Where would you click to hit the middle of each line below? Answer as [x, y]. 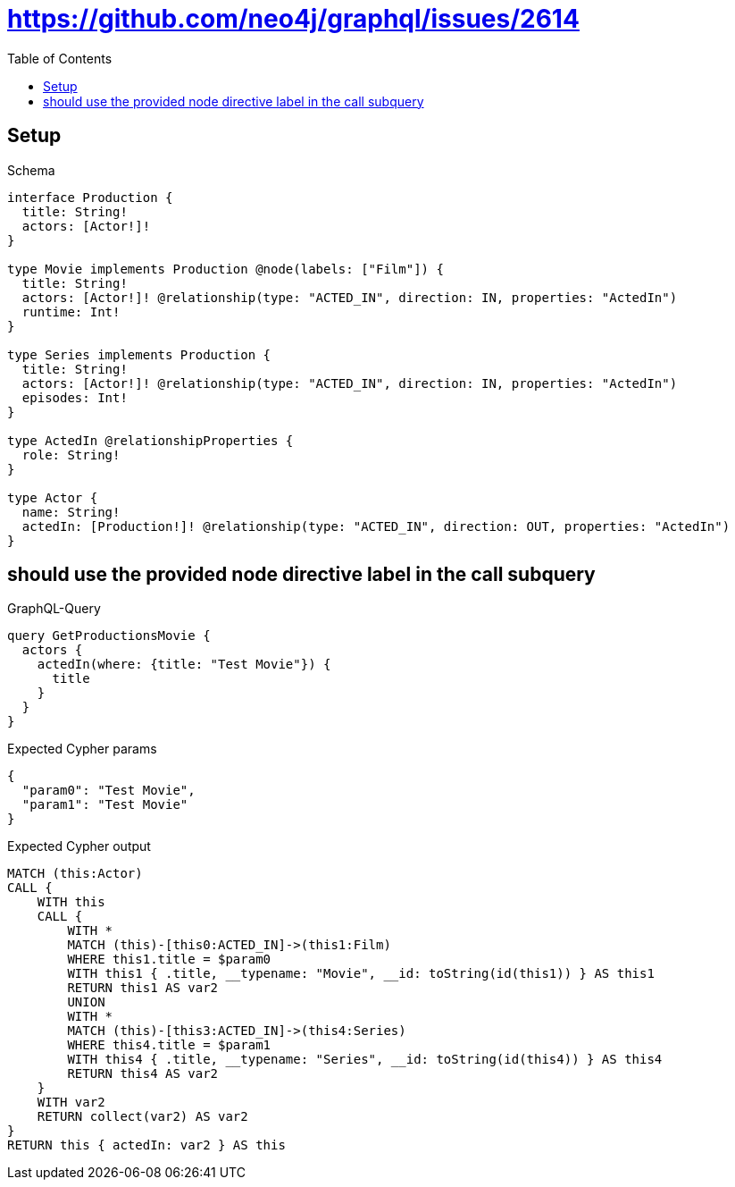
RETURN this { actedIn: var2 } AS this [146, 1145]
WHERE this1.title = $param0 [169, 960]
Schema [31, 170]
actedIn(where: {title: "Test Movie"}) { [184, 665]
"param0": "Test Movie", [109, 791]
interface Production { [90, 197]
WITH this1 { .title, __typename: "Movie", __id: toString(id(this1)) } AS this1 [361, 974]
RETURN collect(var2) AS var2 [142, 1117]
